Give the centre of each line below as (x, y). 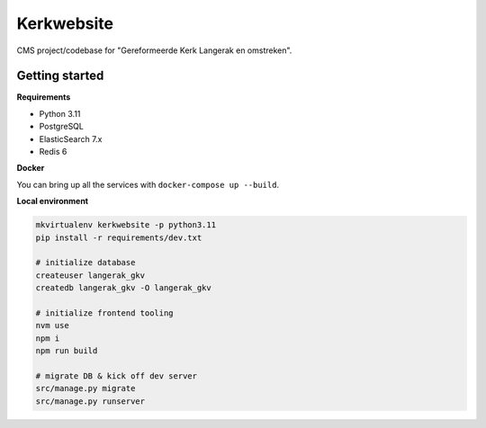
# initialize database (85, 263)
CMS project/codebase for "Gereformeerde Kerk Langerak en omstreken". (154, 50)
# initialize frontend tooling (105, 313)
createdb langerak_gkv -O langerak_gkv (123, 288)
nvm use (52, 325)
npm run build (67, 351)
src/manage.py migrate (85, 388)
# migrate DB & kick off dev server (117, 376)
